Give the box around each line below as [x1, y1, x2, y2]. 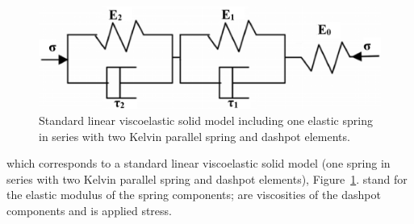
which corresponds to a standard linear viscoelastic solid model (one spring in [6, 155, 391, 172]
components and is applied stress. [6, 202, 172, 219]
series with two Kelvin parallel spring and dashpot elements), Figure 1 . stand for [6, 170, 408, 187]
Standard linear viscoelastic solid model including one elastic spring [39, 112, 373, 129]
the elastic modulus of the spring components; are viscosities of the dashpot [6, 186, 381, 203]
